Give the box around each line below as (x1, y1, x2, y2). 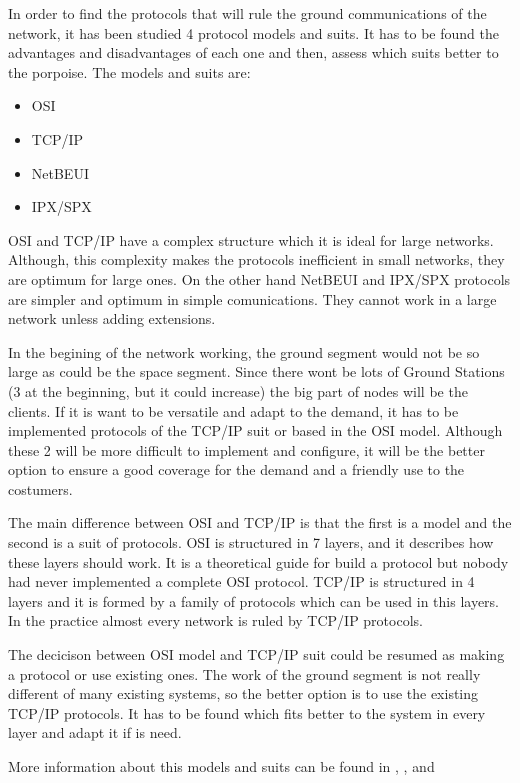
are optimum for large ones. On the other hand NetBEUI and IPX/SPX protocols (8, 268, 511, 289)
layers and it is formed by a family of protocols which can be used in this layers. (8, 590, 499, 611)
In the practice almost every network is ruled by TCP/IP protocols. (8, 610, 423, 631)
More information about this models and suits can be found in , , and (8, 756, 435, 776)
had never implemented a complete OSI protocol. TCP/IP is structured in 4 (8, 571, 475, 592)
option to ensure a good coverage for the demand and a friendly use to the (8, 459, 465, 480)
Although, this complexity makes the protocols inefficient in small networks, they (8, 249, 505, 270)
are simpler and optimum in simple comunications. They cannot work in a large (8, 288, 497, 309)
